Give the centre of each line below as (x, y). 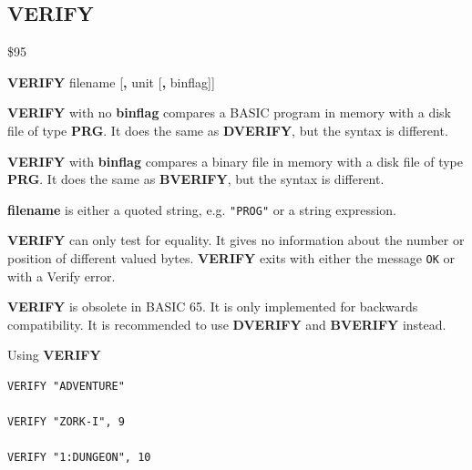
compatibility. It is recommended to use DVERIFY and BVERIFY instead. (227, 324)
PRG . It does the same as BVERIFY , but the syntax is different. (196, 179)
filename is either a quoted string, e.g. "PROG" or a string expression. (202, 209)
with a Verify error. (62, 276)
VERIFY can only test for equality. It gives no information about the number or (236, 240)
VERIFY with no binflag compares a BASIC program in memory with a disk (229, 112)
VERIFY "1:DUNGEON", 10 (79, 458)
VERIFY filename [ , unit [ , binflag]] (111, 82)
